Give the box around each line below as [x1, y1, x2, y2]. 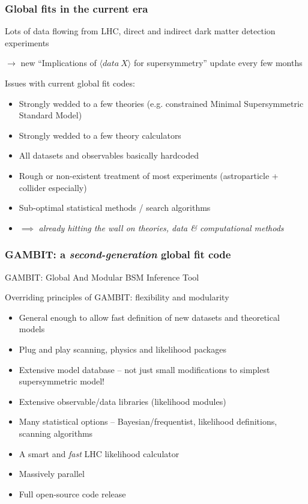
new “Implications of [20, 56, 97, 69]
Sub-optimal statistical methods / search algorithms [19, 201, 211, 214]
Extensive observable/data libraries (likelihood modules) [19, 395, 226, 407]
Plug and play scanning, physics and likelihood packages [19, 342, 226, 355]
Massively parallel [19, 467, 85, 480]
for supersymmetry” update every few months [133, 56, 303, 69]
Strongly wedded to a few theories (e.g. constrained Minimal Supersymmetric [19, 97, 304, 109]
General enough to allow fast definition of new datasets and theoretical [19, 311, 280, 323]
